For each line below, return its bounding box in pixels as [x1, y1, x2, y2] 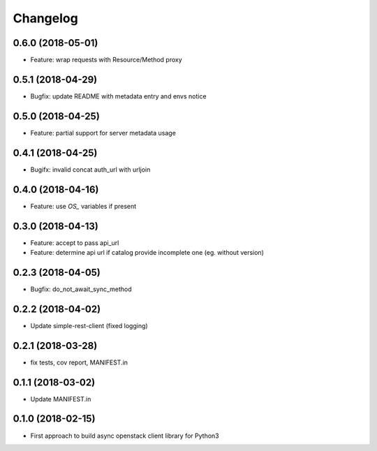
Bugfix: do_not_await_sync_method [30, 285, 132, 293]
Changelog [13, 10, 78, 26]
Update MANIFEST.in [30, 394, 91, 403]
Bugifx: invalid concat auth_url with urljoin [30, 165, 151, 174]
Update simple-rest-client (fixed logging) [30, 321, 148, 330]
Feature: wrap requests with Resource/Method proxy [30, 56, 183, 64]
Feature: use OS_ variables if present [30, 202, 137, 210]
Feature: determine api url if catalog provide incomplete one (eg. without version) [30, 248, 265, 256]
